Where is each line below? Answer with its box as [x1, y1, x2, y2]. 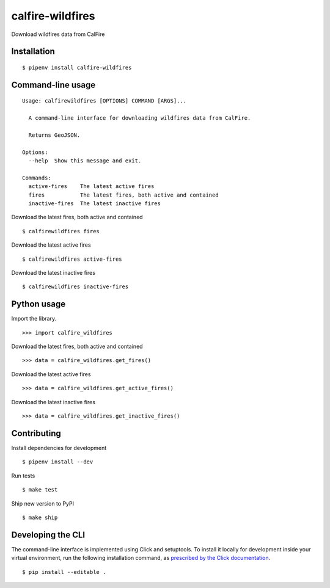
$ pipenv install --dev [22, 459, 94, 465]
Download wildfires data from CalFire [11, 31, 105, 38]
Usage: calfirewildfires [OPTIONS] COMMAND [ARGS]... [22, 98, 186, 104]
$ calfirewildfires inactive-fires [22, 283, 129, 290]
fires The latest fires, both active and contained [28, 191, 219, 198]
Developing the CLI [11, 529, 86, 540]
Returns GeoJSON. [28, 131, 81, 139]
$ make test [22, 486, 58, 493]
